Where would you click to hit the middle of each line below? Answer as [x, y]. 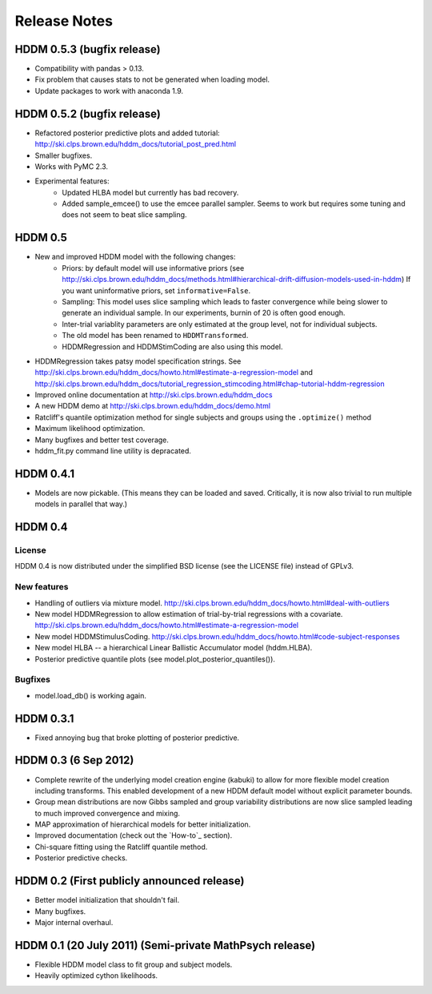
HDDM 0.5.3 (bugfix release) [88, 49]
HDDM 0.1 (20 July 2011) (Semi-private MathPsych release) [165, 945]
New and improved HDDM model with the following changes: [135, 257]
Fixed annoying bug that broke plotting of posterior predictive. [137, 738]
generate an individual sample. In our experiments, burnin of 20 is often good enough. [204, 313]
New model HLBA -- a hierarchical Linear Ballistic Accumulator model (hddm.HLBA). [174, 648]
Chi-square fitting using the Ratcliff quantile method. [121, 847]
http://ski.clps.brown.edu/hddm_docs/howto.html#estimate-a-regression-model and [174, 372]
